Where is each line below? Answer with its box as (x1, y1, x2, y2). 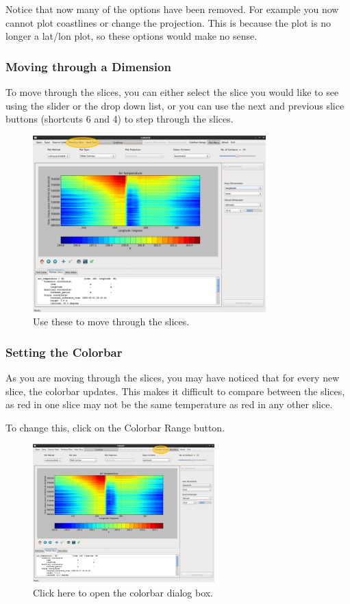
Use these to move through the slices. (33, 314, 190, 329)
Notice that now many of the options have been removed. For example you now (5, 2, 339, 16)
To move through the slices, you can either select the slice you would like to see (5, 85, 339, 99)
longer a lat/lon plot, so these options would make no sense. (5, 29, 258, 43)
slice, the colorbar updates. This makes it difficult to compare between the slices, (5, 383, 345, 398)
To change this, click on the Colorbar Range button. (5, 420, 225, 434)
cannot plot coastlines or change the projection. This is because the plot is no (5, 15, 331, 29)
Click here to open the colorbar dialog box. (33, 586, 214, 600)
